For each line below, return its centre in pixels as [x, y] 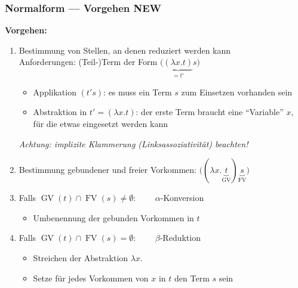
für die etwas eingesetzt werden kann [100, 124]
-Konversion [182, 198]
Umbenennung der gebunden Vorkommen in [113, 217]
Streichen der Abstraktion [81, 258]
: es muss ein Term [138, 92]
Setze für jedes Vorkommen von [91, 278]
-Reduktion [180, 238]
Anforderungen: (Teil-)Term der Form [88, 62]
